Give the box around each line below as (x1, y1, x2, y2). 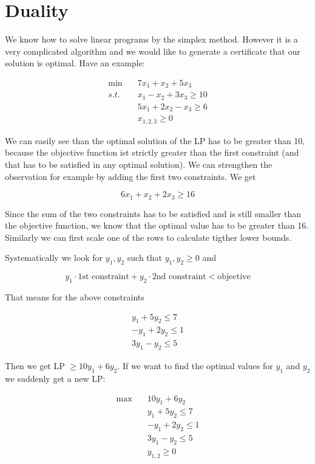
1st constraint (78, 272, 129, 282)
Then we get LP (5, 359, 65, 372)
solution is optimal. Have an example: (5, 57, 145, 69)
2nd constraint (152, 272, 206, 282)
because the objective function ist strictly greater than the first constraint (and (5, 146, 299, 159)
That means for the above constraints (5, 291, 144, 303)
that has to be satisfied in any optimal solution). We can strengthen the (5, 158, 273, 171)
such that (127, 251, 163, 264)
